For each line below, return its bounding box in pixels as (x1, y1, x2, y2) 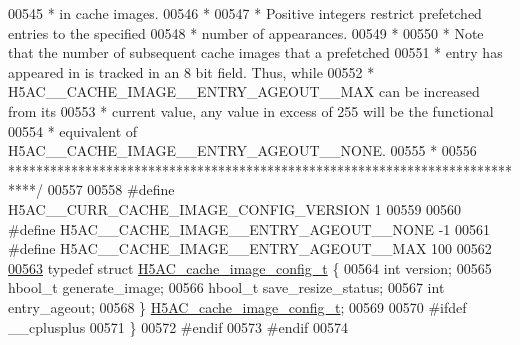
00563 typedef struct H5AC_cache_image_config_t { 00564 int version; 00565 (8, 257, 492, 278)
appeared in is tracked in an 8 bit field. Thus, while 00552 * (8, 61, 375, 82)
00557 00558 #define (47, 179, 175, 200)
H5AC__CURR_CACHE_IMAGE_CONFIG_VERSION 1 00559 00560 (8, 198, 462, 219)
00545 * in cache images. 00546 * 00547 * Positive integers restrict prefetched (8, 3, 482, 23)
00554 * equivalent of (8, 120, 138, 141)
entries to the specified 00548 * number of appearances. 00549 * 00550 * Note (8, 22, 484, 43)
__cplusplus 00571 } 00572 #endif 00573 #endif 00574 (8, 316, 349, 337)
